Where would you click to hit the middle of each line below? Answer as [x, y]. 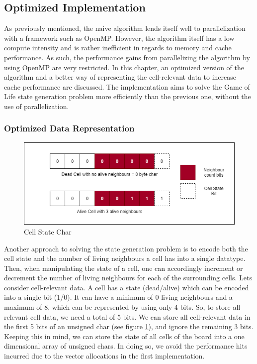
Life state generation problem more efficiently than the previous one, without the [128, 96]
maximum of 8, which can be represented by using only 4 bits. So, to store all [122, 307]
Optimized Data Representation [69, 128]
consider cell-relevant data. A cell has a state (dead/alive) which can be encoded [127, 287]
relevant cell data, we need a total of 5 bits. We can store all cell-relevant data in [127, 316]
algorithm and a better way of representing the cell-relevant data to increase [120, 77]
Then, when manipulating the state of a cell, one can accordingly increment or [124, 268]
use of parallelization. [37, 106]
